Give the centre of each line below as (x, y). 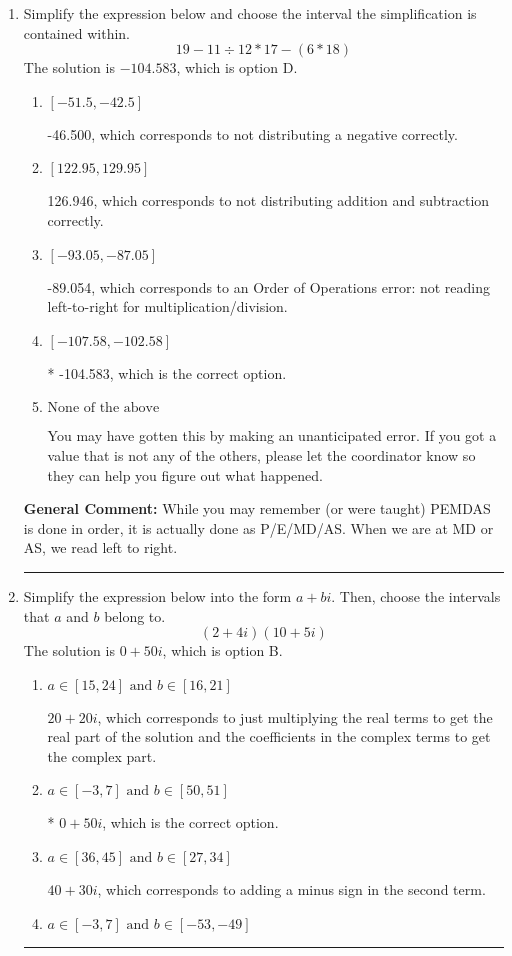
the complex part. (102, 755)
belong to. (135, 615)
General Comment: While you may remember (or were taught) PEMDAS (257, 508)
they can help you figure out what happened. (185, 474)
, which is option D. (237, 67)
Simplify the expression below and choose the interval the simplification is (250, 13)
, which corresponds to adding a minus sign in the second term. (291, 889)
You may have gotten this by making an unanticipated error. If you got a (272, 435)
